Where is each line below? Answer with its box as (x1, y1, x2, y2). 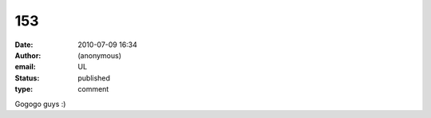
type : (14, 85, 34, 94)
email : (14, 62, 36, 72)
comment (77, 85, 109, 94)
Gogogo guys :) (14, 99, 66, 108)
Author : (14, 50, 42, 60)
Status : (14, 73, 40, 83)
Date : (14, 40, 34, 49)
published (77, 73, 111, 83)
